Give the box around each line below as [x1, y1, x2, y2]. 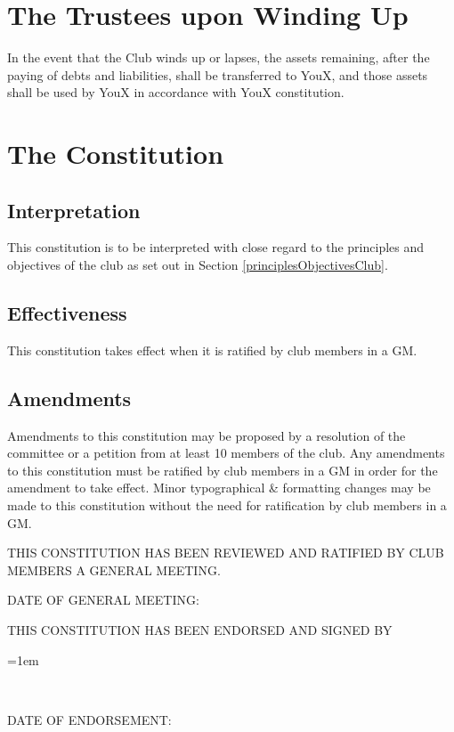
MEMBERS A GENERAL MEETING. [7, 560, 221, 579]
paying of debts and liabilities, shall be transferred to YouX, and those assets [7, 65, 428, 84]
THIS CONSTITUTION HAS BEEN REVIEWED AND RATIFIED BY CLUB [7, 543, 444, 562]
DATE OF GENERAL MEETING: [7, 590, 199, 609]
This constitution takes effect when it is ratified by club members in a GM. [7, 340, 418, 359]
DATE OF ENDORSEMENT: [7, 710, 172, 728]
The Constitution [7, 135, 224, 172]
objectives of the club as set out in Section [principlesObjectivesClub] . [7, 256, 388, 274]
